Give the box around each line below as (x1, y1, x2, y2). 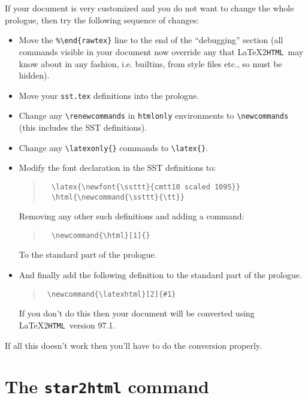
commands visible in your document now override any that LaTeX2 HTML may (19, 45, 304, 58)
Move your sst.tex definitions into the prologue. (19, 89, 200, 101)
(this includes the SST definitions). (19, 121, 147, 133)
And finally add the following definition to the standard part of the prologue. (19, 269, 302, 281)
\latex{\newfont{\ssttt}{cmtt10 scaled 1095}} (51, 182, 240, 191)
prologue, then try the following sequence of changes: (5, 13, 199, 26)
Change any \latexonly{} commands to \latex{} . (19, 141, 208, 153)
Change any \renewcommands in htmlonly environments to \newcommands (19, 109, 289, 122)
